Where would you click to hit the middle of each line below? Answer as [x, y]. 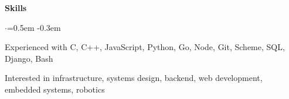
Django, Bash [29, 58]
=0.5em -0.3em [34, 27]
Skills [16, 8]
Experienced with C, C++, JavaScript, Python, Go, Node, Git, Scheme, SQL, [145, 47]
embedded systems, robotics [55, 89]
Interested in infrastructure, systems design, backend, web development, [134, 78]
